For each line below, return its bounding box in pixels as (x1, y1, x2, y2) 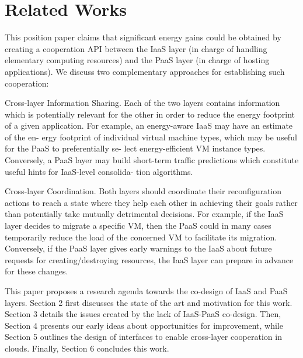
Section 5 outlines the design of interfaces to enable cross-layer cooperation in (5, 331, 282, 343)
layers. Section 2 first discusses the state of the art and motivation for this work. (5, 296, 292, 308)
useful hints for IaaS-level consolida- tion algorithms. (5, 165, 193, 177)
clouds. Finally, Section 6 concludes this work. (5, 342, 169, 354)
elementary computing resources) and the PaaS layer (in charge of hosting (5, 54, 270, 66)
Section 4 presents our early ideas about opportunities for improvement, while (5, 319, 283, 331)
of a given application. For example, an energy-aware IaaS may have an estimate (5, 119, 293, 132)
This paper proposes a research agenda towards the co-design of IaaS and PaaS (5, 285, 288, 297)
